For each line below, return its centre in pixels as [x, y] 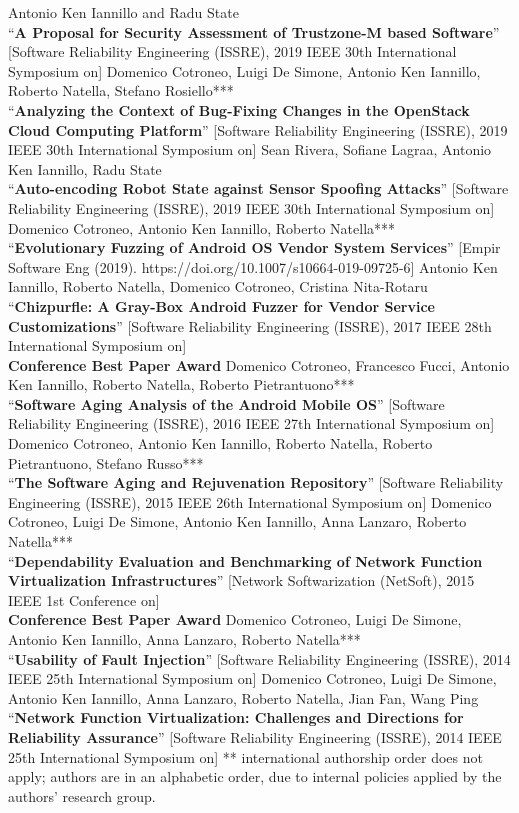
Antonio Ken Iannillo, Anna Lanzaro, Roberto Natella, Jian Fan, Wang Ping [243, 697]
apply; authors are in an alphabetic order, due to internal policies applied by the [255, 776]
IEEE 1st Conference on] [84, 599]
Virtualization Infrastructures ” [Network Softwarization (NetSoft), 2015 [241, 580]
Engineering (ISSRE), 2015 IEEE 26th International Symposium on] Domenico [250, 501]
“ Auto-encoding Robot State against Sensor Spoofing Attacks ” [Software [258, 188]
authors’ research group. [82, 795]
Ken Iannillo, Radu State [85, 168]
